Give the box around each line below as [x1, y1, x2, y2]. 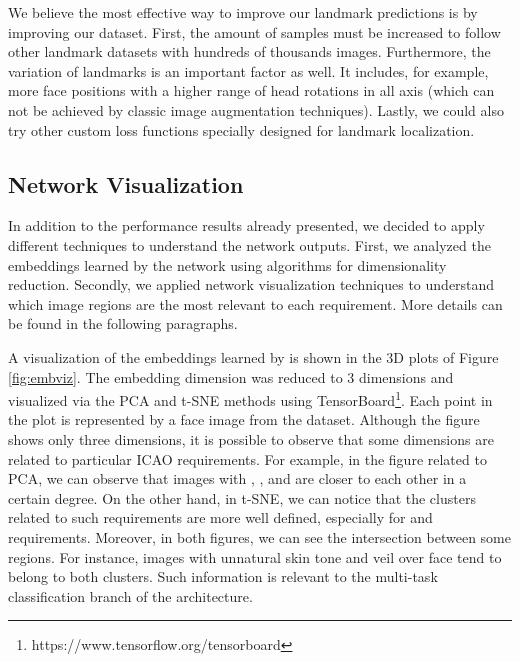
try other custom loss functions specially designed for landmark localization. [8, 119, 475, 140]
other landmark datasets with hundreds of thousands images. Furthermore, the [8, 41, 491, 62]
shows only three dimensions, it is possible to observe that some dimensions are [8, 428, 494, 449]
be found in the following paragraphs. [8, 313, 238, 334]
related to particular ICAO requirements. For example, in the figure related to [8, 448, 487, 469]
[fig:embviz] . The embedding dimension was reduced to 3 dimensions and [8, 366, 454, 387]
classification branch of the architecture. [8, 585, 253, 606]
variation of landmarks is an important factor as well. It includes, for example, [8, 60, 489, 81]
